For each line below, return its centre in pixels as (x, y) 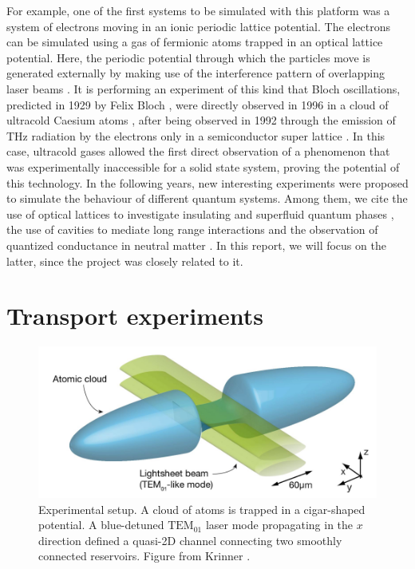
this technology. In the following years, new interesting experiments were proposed (207, 182)
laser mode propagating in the (279, 525)
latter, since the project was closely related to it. (125, 261)
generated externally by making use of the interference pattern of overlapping (196, 73)
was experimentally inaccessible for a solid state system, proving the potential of (203, 166)
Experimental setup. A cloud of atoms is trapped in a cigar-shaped (202, 509)
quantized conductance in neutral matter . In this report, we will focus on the (196, 245)
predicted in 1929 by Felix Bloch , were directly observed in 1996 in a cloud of (198, 104)
